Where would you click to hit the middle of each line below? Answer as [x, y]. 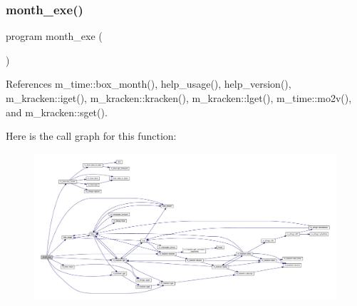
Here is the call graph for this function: [91, 136]
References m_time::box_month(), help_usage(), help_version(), [149, 84]
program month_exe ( [54, 36]
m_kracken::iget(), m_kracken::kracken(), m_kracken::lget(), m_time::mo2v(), [179, 98]
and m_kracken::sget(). [57, 112]
